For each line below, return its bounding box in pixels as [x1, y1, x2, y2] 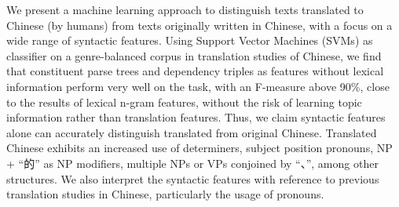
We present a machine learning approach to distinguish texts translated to [6, 2, 364, 17]
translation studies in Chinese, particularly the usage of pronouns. [6, 186, 324, 202]
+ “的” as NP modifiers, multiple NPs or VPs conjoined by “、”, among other [6, 154, 379, 171]
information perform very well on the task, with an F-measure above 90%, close [6, 78, 390, 94]
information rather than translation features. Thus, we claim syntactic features [6, 109, 386, 125]
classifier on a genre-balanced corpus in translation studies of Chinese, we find [6, 47, 382, 64]
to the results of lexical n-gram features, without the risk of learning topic [6, 93, 362, 110]
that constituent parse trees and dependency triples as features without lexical [6, 63, 384, 79]
